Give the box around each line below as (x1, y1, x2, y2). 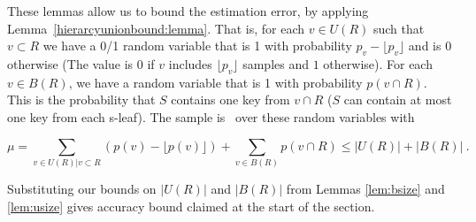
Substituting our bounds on (7, 179, 157, 197)
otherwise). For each (323, 54, 433, 73)
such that (372, 19, 425, 37)
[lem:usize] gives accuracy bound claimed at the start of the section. (7, 196, 375, 215)
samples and (242, 54, 310, 73)
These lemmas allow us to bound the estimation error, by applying (7, 2, 369, 19)
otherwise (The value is (7, 54, 134, 73)
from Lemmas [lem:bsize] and (286, 179, 445, 197)
